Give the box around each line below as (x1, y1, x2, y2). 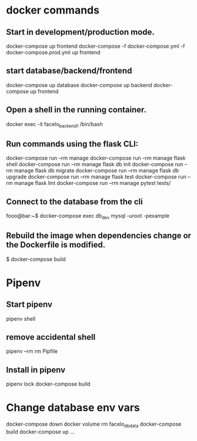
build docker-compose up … (6, 428, 75, 436)
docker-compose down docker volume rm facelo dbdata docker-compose (6, 420, 182, 429)
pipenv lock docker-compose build (6, 380, 91, 387)
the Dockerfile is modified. (6, 240, 106, 250)
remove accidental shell (6, 332, 96, 342)
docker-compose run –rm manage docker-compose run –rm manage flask (6, 154, 186, 162)
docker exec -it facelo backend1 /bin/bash (6, 120, 103, 129)
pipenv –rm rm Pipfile (6, 348, 58, 355)
